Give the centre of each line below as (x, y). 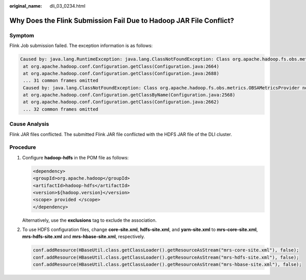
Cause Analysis (29, 124)
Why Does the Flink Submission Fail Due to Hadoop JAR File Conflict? (122, 20)
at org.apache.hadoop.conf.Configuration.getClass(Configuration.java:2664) (121, 66)
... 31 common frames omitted (61, 81)
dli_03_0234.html (68, 6)
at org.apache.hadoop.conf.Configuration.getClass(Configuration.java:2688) (121, 73)
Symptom (22, 35)
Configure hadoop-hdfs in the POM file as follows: (75, 157)
